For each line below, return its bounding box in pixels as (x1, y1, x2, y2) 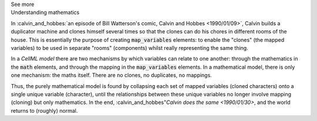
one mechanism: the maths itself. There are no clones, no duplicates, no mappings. (11, 72, 213, 79)
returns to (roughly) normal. (11, 107, 78, 114)
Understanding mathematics (11, 9, 80, 16)
